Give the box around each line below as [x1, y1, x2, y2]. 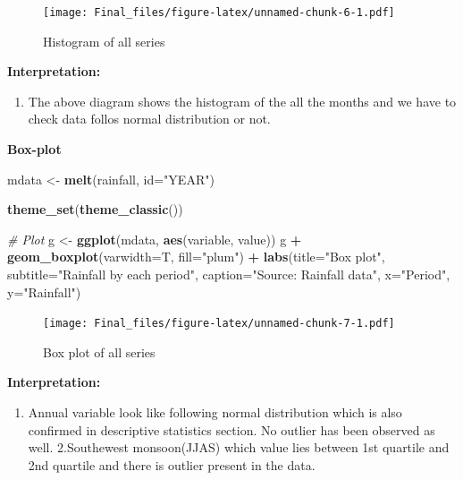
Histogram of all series [43, 31, 165, 50]
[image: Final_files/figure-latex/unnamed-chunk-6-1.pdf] [43, 6, 395, 19]
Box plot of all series [43, 342, 156, 361]
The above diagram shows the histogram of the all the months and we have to [28, 91, 457, 110]
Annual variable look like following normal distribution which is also [28, 403, 402, 422]
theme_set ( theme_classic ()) [7, 200, 183, 219]
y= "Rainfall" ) [7, 282, 81, 301]
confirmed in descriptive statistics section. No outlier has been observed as [28, 420, 435, 439]
